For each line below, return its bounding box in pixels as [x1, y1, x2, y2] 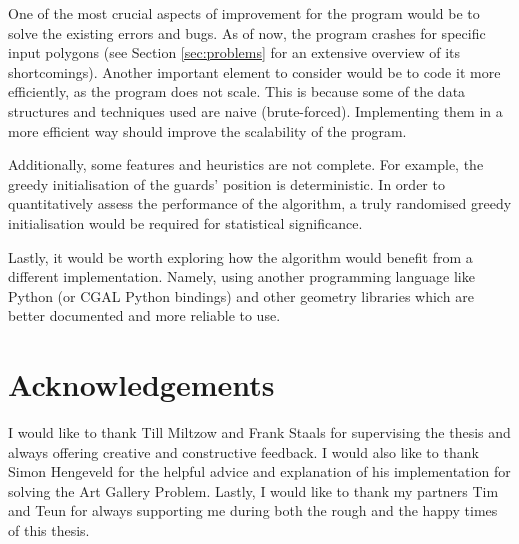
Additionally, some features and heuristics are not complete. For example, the [8, 154, 484, 175]
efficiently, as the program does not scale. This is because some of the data [8, 81, 466, 102]
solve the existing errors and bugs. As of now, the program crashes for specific [8, 22, 486, 43]
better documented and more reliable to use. [8, 305, 281, 326]
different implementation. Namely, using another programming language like [8, 266, 475, 287]
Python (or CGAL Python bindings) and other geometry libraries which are [8, 285, 474, 306]
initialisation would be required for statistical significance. [8, 212, 363, 233]
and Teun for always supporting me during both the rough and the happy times [8, 500, 498, 521]
